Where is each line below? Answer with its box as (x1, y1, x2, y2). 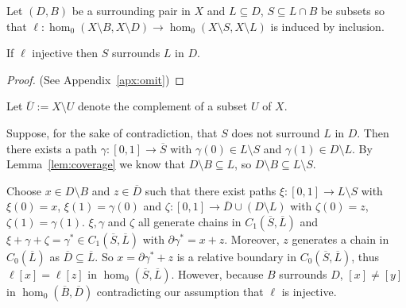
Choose (6, 182, 42, 198)
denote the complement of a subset (78, 98, 248, 114)
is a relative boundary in (176, 248, 297, 264)
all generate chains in (137, 213, 242, 229)
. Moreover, (224, 230, 280, 247)
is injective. (281, 283, 337, 299)
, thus (351, 248, 379, 264)
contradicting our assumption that (96, 283, 264, 299)
